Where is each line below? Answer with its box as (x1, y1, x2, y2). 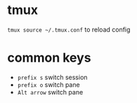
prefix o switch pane (17, 80, 80, 89)
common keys (7, 50, 91, 66)
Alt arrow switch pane (17, 88, 84, 96)
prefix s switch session (17, 73, 88, 81)
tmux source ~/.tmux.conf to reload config (7, 25, 131, 34)
